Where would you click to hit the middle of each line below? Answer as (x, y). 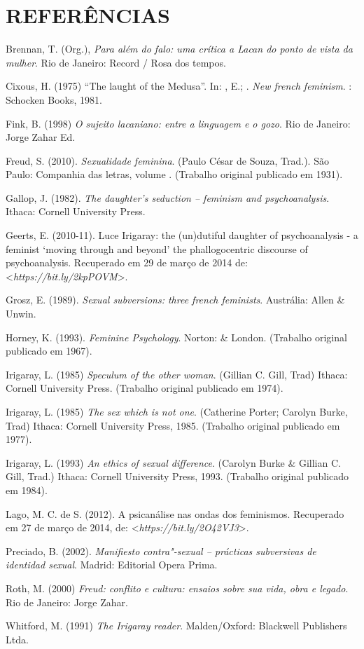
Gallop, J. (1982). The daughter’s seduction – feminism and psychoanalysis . (168, 197)
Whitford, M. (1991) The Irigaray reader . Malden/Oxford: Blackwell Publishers (176, 626)
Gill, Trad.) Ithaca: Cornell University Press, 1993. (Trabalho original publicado (177, 476)
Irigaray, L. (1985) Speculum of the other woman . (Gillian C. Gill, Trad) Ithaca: (177, 374)
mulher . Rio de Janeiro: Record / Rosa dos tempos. (116, 62)
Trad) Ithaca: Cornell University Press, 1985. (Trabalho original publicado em (173, 425)
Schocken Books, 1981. (54, 99)
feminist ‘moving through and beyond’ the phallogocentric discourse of (157, 248)
